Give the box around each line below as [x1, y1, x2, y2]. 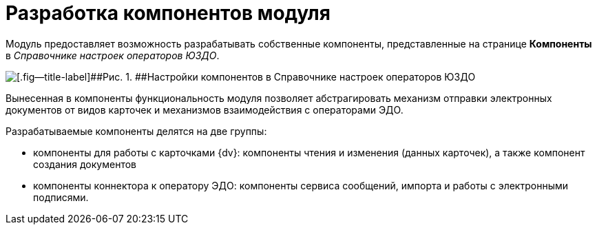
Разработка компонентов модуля [6, 1, 331, 25]
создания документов [33, 158, 136, 170]
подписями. [33, 191, 89, 203]
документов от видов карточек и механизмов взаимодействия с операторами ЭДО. [6, 103, 404, 116]
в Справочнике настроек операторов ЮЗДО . [6, 49, 220, 61]
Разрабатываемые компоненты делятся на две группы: [6, 125, 267, 137]
